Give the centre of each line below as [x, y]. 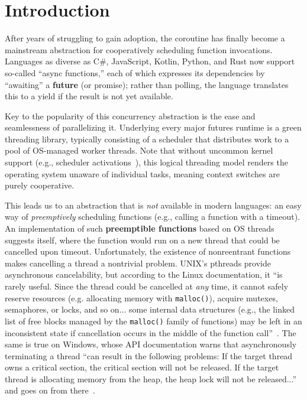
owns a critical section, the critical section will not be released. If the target [142, 367]
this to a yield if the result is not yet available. [89, 96]
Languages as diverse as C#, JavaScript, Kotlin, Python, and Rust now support [150, 61]
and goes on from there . [50, 390]
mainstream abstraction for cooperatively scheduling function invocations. [139, 49]
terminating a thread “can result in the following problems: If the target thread [149, 355]
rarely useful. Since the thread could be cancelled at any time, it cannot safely [147, 286]
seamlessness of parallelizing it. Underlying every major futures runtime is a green [153, 127]
